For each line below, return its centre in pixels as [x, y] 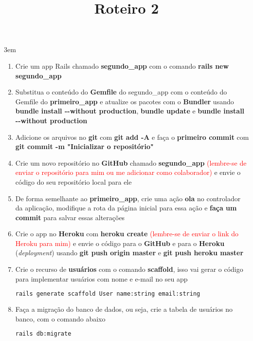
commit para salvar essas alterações [70, 217]
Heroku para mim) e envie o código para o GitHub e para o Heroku [120, 243]
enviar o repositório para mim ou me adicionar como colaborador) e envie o [128, 172]
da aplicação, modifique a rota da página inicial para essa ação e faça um [126, 208]
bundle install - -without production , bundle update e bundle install [130, 111]
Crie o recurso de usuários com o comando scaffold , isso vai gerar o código [129, 269]
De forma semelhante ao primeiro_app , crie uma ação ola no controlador [128, 198]
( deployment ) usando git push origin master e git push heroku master [129, 253]
